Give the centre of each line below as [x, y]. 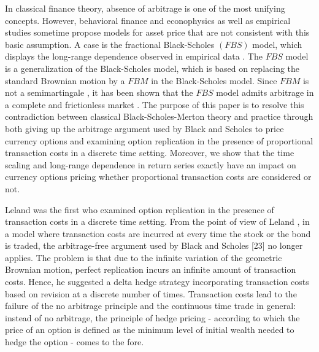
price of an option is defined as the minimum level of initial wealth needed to [150, 330]
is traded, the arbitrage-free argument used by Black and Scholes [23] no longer [154, 245]
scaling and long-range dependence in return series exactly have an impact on [151, 164]
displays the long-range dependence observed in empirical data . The [134, 56]
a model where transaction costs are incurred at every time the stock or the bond [158, 233]
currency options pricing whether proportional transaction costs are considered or [158, 177]
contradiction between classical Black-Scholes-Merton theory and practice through [159, 116]
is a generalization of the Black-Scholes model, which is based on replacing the [152, 68]
